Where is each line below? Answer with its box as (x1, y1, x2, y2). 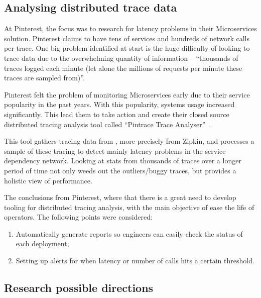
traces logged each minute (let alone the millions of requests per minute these (4, 62, 242, 73)
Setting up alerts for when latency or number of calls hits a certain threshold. (16, 255, 254, 266)
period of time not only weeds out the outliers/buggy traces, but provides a (4, 165, 236, 175)
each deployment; (16, 238, 69, 249)
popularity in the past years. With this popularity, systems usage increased (4, 99, 235, 110)
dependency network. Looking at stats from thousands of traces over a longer (4, 155, 241, 166)
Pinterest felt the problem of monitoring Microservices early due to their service (4, 89, 250, 100)
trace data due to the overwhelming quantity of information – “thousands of (4, 52, 238, 63)
